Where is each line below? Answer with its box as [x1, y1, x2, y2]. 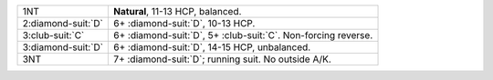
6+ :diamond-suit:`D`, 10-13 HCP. [113, 17, 256, 29]
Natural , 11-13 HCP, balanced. [113, 5, 242, 17]
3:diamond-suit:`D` [22, 41, 104, 54]
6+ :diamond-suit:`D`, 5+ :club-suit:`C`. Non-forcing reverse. [113, 29, 373, 41]
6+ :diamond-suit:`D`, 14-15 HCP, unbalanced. [113, 41, 311, 54]
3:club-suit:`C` [22, 29, 85, 41]
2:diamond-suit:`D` [22, 17, 104, 29]
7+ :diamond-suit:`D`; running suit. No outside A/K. [113, 53, 332, 65]
